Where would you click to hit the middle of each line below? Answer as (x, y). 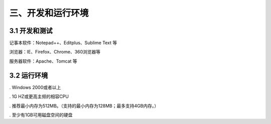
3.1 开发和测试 (31, 31)
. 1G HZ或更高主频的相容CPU (39, 96)
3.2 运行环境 (29, 75)
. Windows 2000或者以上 (35, 87)
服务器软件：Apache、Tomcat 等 (43, 61)
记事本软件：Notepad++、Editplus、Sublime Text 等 (63, 43)
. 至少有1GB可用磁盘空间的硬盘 (41, 114)
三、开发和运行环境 (49, 13)
